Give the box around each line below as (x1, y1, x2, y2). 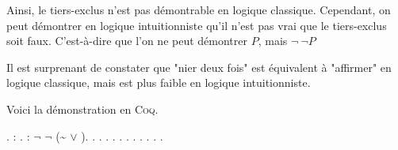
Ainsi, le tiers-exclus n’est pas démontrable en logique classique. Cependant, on (6, 2, 391, 17)
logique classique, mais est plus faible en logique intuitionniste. (6, 74, 311, 91)
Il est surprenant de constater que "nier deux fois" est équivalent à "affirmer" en (6, 58, 392, 75)
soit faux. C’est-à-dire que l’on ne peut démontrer (6, 32, 247, 49)
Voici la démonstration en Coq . (6, 100, 159, 117)
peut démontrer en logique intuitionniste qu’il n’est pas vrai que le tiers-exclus (6, 17, 387, 33)
